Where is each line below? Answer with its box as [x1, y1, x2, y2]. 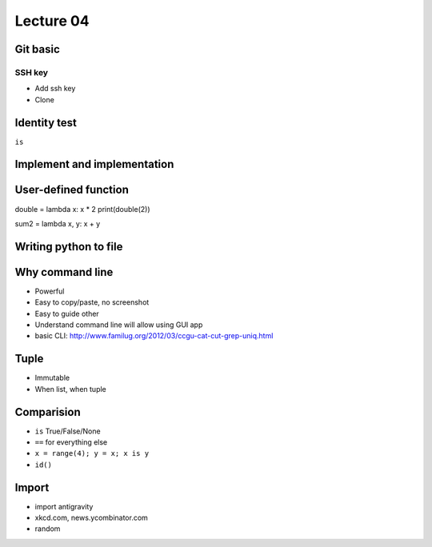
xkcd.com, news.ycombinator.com [34, 513, 148, 523]
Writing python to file [14, 240, 123, 254]
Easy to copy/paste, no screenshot [34, 297, 150, 307]
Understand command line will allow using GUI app [34, 320, 203, 329]
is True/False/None [34, 426, 101, 436]
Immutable [34, 373, 70, 383]
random [34, 524, 61, 533]
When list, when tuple [34, 384, 107, 393]
